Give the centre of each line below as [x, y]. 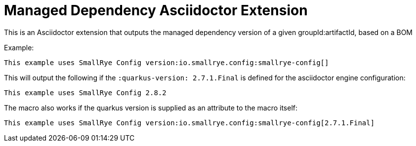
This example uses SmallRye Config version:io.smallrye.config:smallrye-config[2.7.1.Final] [189, 123]
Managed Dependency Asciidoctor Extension [156, 10]
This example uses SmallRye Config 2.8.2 [85, 92]
